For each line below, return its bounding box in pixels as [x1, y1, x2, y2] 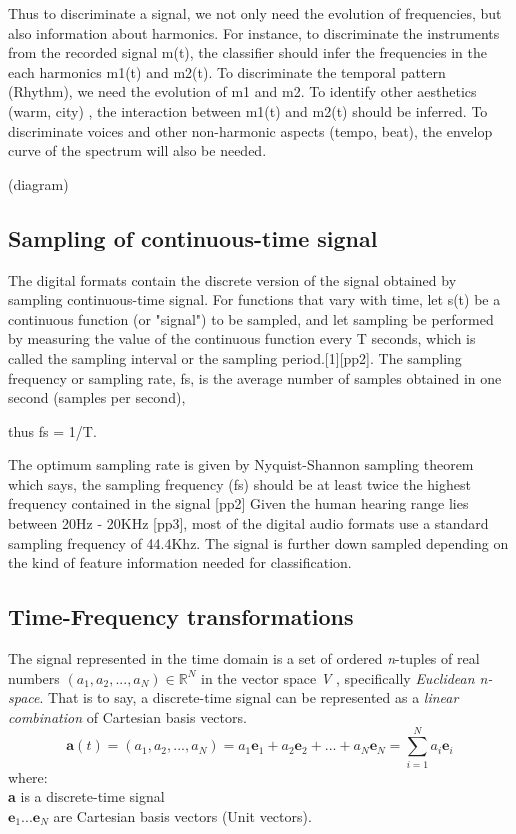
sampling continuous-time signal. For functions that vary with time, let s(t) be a [8, 289, 501, 310]
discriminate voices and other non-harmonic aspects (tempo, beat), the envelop [8, 120, 493, 141]
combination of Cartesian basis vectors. [8, 706, 247, 727]
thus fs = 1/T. [8, 420, 97, 441]
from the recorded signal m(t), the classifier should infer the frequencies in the [8, 42, 487, 63]
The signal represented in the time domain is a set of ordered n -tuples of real [8, 648, 480, 669]
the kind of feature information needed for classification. [8, 552, 352, 573]
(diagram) [8, 173, 69, 194]
